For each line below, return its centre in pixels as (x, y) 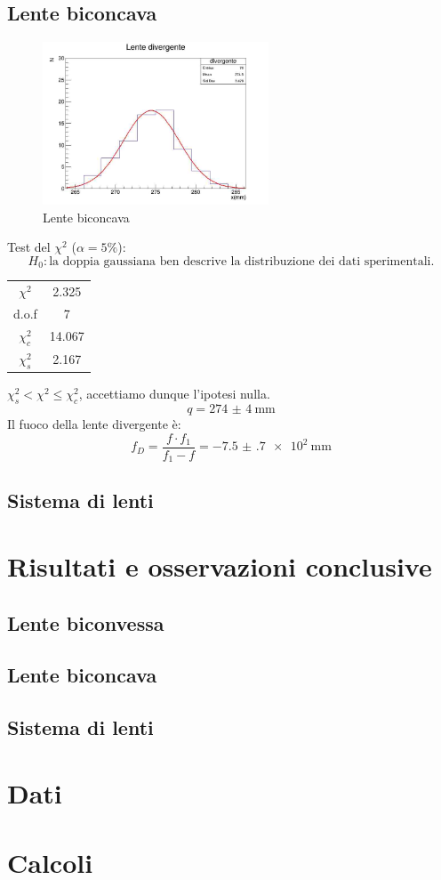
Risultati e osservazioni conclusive (220, 566)
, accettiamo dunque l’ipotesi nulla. (174, 394)
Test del (29, 247)
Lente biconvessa (86, 622)
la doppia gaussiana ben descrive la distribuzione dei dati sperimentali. (242, 261)
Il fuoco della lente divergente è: (94, 423)
